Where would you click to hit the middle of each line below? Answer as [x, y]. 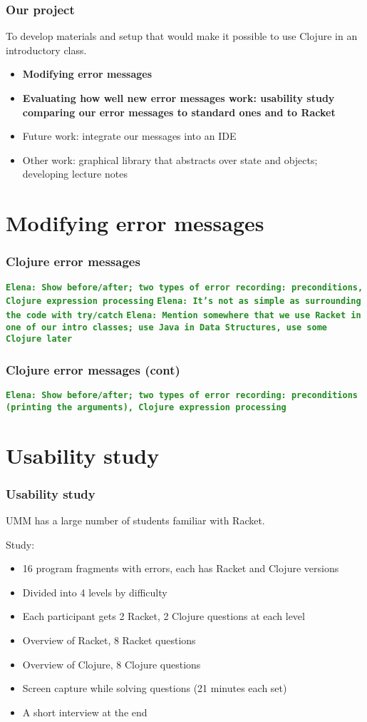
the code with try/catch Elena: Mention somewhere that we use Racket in [183, 315]
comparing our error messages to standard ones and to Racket [179, 112]
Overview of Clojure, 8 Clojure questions [112, 664]
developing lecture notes [75, 174]
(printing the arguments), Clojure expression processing [146, 407]
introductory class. [46, 50]
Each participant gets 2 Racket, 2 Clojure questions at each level [164, 616]
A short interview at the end [85, 712]
